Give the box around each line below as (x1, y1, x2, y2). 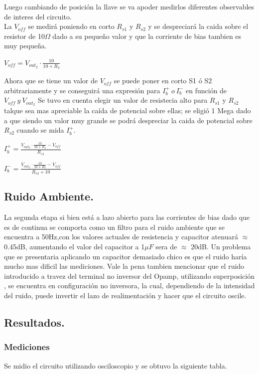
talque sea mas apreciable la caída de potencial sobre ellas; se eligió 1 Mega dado (4, 105, 251, 116)
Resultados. (4, 314, 65, 330)
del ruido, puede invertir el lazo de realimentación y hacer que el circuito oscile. (4, 290, 247, 300)
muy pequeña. (4, 40, 47, 51)
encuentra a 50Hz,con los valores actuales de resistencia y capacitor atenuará (4, 231, 238, 242)
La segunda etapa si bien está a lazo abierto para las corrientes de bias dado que (4, 212, 250, 222)
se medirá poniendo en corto (28, 21, 115, 31)
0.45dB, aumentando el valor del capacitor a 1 (4, 241, 145, 252)
